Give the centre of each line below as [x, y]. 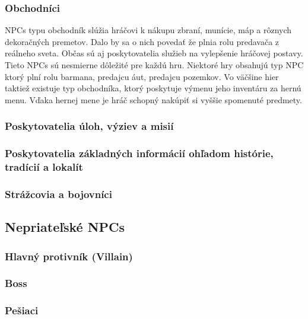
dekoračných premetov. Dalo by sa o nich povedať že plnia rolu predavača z [142, 41]
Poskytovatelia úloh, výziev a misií [89, 126]
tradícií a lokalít [44, 167]
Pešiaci [22, 310]
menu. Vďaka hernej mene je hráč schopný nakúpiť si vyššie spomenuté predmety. [153, 99]
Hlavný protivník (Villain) [69, 256]
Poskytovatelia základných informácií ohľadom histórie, [139, 153]
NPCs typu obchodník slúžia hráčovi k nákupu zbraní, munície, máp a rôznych [148, 30]
